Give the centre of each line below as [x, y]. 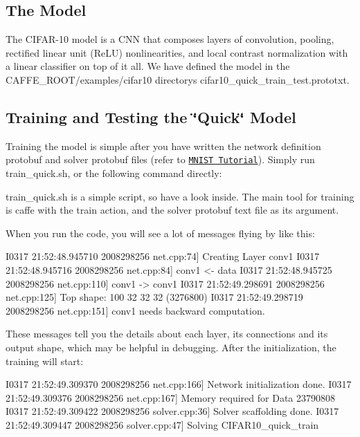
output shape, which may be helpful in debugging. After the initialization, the [171, 347]
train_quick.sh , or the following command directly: [114, 173]
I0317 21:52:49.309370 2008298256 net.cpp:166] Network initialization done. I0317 [179, 384]
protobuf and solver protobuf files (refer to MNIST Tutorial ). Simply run [160, 159]
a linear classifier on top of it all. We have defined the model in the [148, 66]
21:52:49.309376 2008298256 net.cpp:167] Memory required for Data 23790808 [170, 397]
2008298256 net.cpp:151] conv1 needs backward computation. [135, 310]
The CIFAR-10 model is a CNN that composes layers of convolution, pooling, [170, 39]
